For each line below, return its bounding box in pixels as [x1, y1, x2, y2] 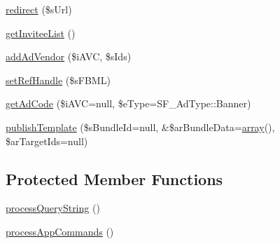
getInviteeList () [6, 25, 76, 40]
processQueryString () [6, 201, 100, 215]
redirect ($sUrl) [6, 2, 72, 16]
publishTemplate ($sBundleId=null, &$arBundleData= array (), [6, 119, 275, 134]
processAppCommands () [6, 224, 114, 238]
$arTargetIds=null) [6, 133, 88, 148]
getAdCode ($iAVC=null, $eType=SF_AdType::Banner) [6, 96, 251, 111]
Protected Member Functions [6, 168, 223, 189]
